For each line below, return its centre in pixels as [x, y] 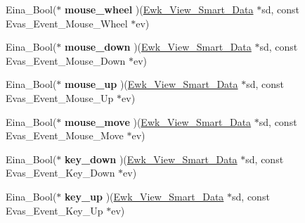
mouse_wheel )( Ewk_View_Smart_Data [159, 9]
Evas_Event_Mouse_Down [66, 60]
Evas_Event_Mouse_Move [65, 135]
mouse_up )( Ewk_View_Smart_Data [151, 84]
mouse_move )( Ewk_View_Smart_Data [158, 121]
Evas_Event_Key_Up [54, 210]
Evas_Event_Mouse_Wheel [67, 23]
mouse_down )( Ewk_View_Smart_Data [158, 47]
